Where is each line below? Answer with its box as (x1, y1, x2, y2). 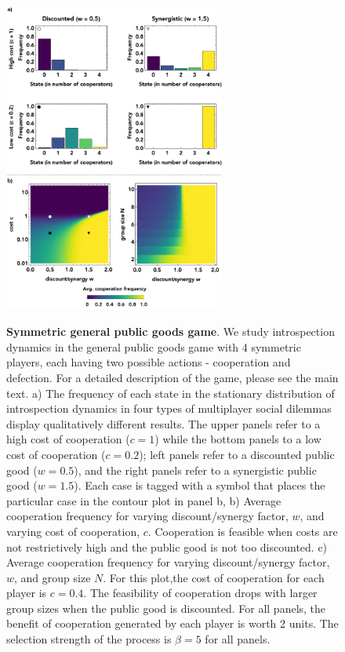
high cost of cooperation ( (6, 431, 130, 447)
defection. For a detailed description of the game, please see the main (6, 369, 339, 385)
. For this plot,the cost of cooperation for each (103, 569, 325, 585)
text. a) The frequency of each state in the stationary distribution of (6, 384, 335, 401)
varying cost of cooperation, (6, 523, 140, 539)
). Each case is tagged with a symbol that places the (74, 477, 325, 494)
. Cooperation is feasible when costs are (147, 523, 338, 539)
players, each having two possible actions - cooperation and (6, 354, 291, 370)
